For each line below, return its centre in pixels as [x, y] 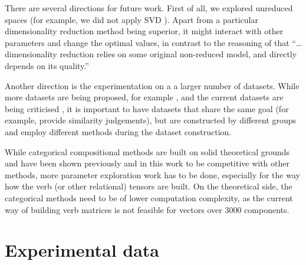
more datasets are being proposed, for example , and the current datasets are [144, 97]
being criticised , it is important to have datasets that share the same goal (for [147, 108]
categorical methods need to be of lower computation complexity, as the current [149, 197]
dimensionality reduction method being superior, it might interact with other [144, 31]
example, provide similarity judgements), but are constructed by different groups [151, 120]
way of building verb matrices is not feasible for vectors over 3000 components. [147, 209]
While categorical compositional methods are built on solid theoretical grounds [147, 151]
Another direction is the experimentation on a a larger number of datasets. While [152, 85]
